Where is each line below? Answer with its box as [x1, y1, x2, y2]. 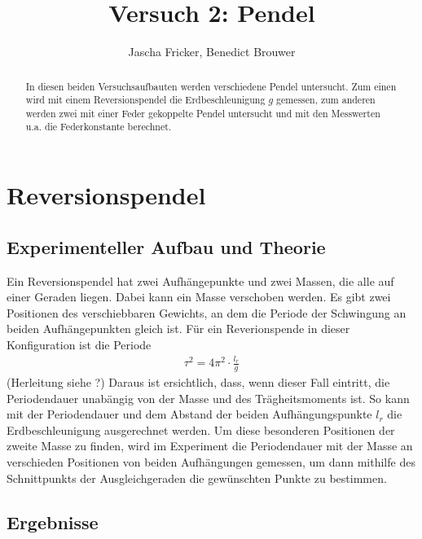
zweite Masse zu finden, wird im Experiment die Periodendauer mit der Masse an [7, 437, 413, 454]
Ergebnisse [7, 509, 99, 534]
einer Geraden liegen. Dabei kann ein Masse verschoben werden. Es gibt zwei [7, 288, 391, 305]
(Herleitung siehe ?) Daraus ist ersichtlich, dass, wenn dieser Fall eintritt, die [7, 374, 390, 391]
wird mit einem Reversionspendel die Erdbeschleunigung [25, 93, 266, 107]
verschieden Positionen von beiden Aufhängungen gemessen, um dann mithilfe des [7, 454, 415, 471]
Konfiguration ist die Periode [7, 335, 152, 353]
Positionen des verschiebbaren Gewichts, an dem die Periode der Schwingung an [7, 304, 407, 321]
